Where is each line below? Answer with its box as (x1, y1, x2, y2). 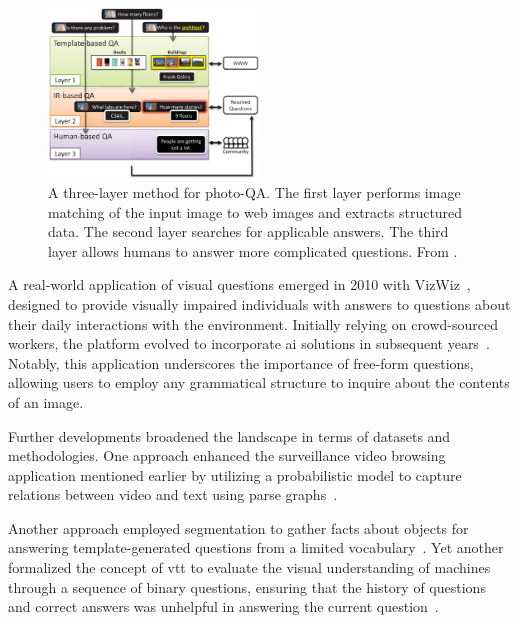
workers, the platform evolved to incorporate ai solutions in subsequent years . (8, 333, 490, 354)
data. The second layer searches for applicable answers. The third (48, 221, 449, 242)
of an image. (8, 391, 84, 412)
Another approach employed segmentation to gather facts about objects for (8, 517, 469, 538)
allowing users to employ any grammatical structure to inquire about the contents (8, 372, 510, 393)
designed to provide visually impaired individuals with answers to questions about (8, 293, 511, 314)
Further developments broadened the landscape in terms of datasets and (8, 425, 451, 446)
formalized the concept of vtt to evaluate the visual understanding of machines (8, 557, 491, 578)
